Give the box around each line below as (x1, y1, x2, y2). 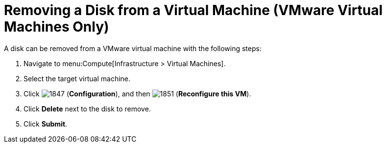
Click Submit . (24, 119, 68, 128)
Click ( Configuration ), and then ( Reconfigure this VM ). (24, 89, 251, 98)
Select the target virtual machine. (24, 74, 131, 83)
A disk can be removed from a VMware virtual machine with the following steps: (4, 44, 262, 53)
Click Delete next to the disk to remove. (24, 104, 151, 113)
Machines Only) (4, 18, 109, 35)
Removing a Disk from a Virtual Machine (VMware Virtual (4, 2, 383, 18)
